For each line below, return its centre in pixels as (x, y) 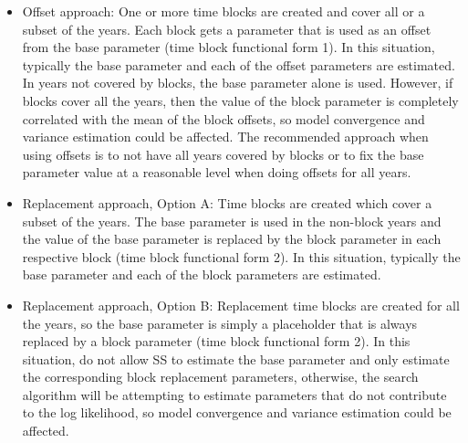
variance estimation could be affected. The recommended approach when (225, 137)
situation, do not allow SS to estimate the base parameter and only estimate (236, 359)
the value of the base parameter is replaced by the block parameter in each (232, 239)
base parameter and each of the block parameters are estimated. (202, 274)
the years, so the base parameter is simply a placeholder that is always (220, 323)
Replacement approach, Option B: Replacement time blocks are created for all (241, 305)
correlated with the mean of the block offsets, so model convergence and (224, 118)
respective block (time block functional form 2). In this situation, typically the (241, 256)
